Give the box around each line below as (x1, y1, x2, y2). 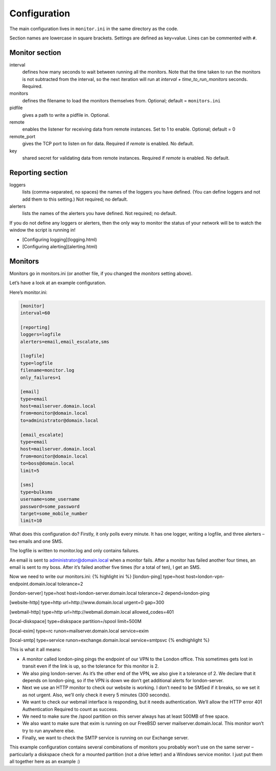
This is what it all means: (9, 647, 61, 653)
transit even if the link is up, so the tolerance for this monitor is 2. (22, 663, 159, 669)
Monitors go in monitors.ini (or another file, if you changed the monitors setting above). (9, 270, 193, 276)
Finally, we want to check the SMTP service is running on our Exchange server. (22, 735, 189, 741)
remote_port (9, 133, 36, 139)
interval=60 (20, 310, 51, 316)
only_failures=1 (20, 374, 61, 380)
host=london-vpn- (186, 573, 225, 580)
